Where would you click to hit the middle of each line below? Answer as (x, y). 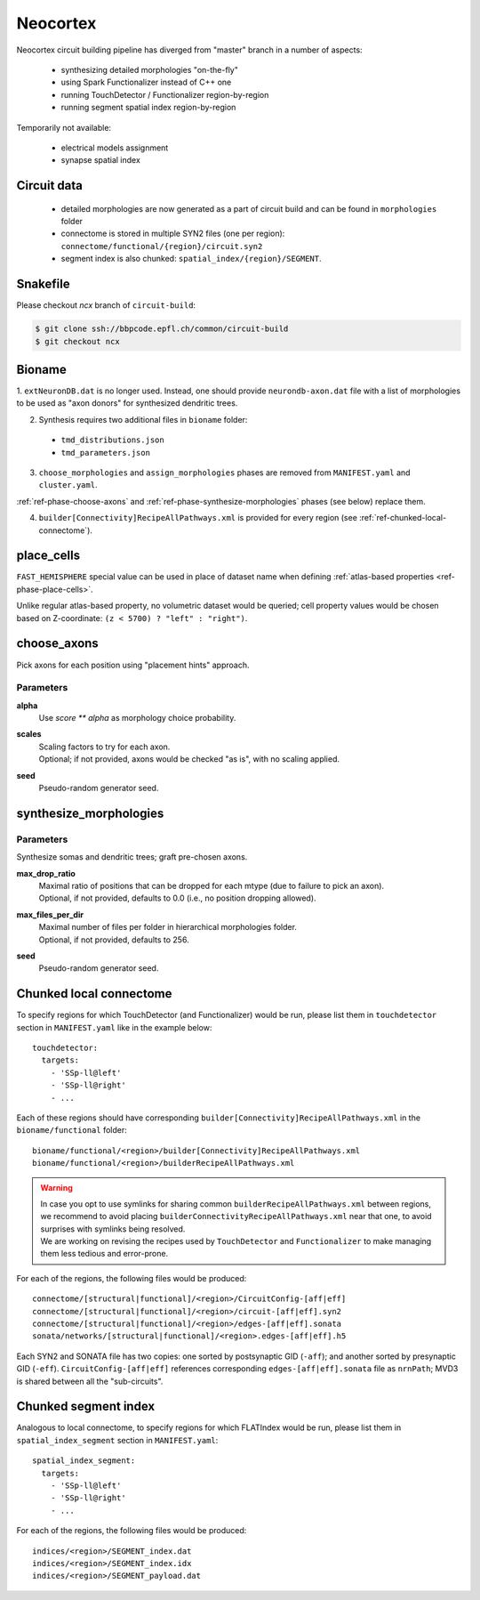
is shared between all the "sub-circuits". (90, 1381)
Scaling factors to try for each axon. (104, 747)
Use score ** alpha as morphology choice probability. (137, 718)
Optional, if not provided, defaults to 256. (114, 940)
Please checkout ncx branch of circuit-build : (106, 305)
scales (29, 734)
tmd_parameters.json (106, 453)
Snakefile (43, 284)
